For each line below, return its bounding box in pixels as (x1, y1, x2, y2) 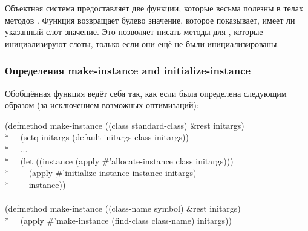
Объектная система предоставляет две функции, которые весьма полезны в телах (5, 2, 303, 14)
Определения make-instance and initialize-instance (5, 63, 251, 78)
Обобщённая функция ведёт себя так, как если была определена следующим (5, 86, 287, 99)
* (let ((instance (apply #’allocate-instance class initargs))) (5, 154, 234, 167)
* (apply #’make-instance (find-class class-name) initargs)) (5, 213, 232, 226)
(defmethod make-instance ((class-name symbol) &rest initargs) (5, 201, 241, 214)
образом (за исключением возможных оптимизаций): (5, 99, 199, 111)
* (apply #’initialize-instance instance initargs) (5, 166, 197, 179)
